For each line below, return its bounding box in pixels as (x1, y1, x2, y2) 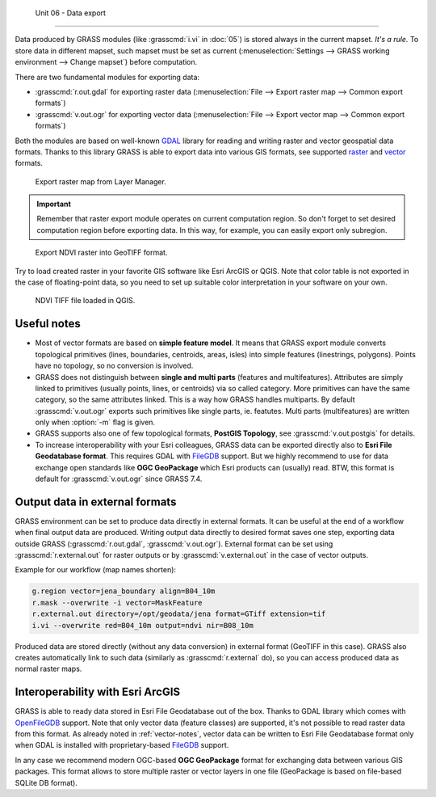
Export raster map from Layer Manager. (35, 176, 167, 186)
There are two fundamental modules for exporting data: (15, 72, 200, 82)
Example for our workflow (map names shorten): (15, 565, 177, 575)
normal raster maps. (15, 664, 82, 674)
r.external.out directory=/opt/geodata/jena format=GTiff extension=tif (31, 609, 326, 618)
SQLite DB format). (15, 778, 78, 787)
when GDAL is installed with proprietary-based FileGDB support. (15, 740, 229, 750)
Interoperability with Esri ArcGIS (15, 685, 181, 699)
